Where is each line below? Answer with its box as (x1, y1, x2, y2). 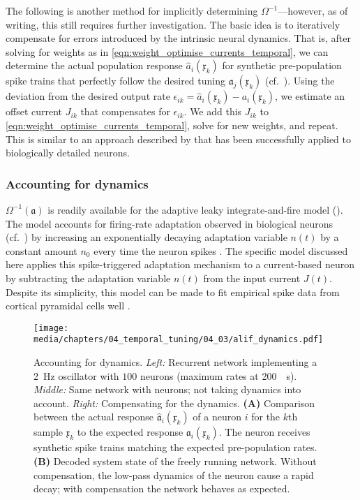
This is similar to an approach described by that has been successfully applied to (6, 131, 352, 146)
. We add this (183, 104, 242, 119)
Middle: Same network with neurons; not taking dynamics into (33, 382, 301, 397)
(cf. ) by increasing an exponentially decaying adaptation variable (6, 230, 287, 244)
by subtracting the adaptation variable (6, 270, 171, 285)
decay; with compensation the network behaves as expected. (33, 481, 290, 496)
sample (33, 425, 63, 439)
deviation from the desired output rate (6, 89, 170, 103)
